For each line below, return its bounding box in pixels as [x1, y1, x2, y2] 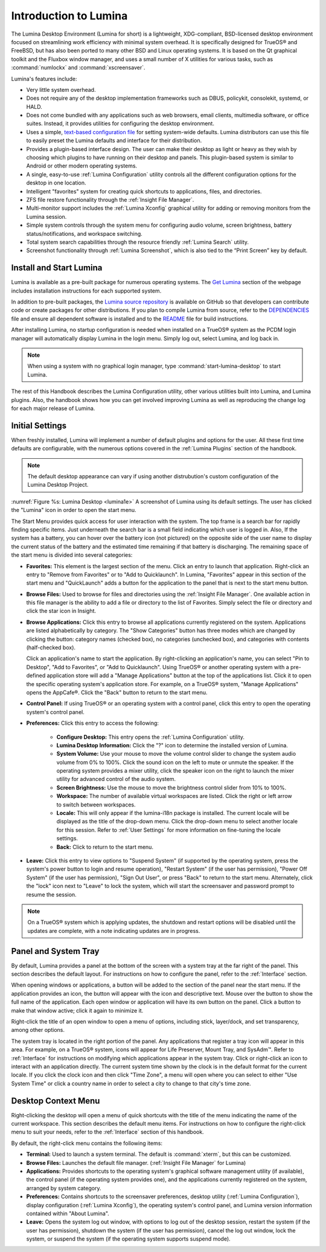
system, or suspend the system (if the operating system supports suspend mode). [26, 1235, 231, 1242]
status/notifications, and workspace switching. [26, 230, 143, 237]
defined [26, 672, 46, 680]
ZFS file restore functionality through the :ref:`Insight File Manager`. [26, 196, 194, 203]
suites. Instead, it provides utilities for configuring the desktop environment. [26, 120, 214, 127]
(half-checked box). [26, 644, 75, 651]
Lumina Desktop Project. [27, 481, 89, 488]
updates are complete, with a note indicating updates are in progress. [27, 927, 200, 934]
